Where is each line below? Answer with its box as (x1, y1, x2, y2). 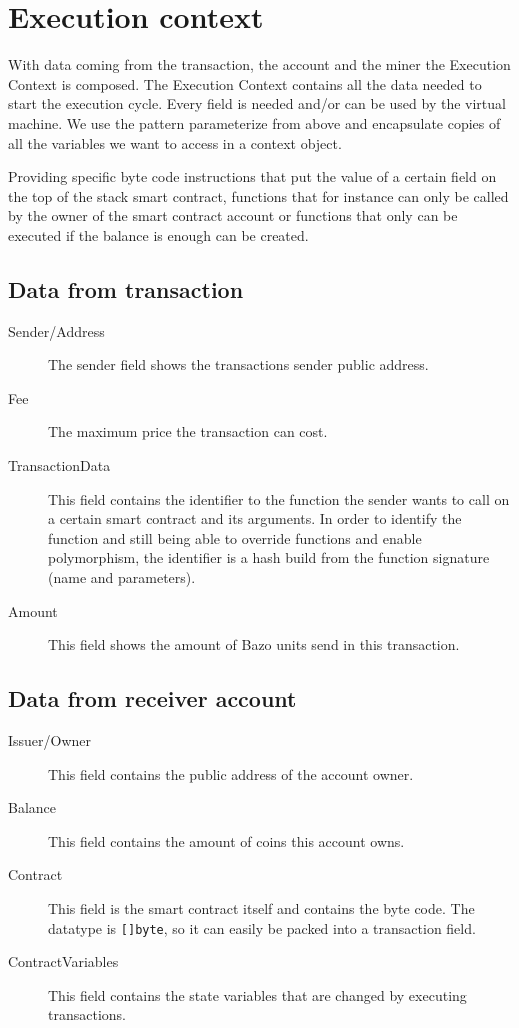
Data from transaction (8, 273, 244, 304)
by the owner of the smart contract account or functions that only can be (8, 205, 458, 226)
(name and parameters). (48, 567, 196, 588)
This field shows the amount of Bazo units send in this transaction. (48, 634, 460, 655)
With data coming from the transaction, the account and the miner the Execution (8, 54, 511, 75)
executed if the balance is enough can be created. (8, 224, 309, 245)
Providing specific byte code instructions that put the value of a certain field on (8, 166, 497, 187)
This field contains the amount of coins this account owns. (48, 830, 405, 851)
